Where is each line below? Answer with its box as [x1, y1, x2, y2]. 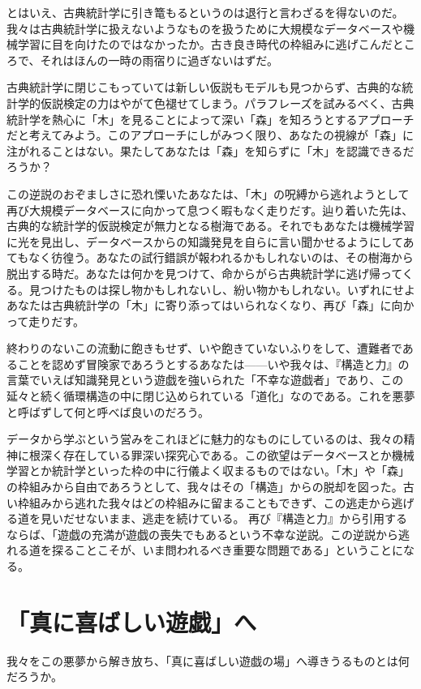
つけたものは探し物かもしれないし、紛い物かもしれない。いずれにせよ [40, 280, 415, 297]
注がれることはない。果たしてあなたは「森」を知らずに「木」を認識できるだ [6, 142, 415, 159]
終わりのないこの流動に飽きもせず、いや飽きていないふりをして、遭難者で [6, 340, 402, 357]
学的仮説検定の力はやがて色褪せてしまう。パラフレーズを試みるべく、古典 [17, 94, 415, 111]
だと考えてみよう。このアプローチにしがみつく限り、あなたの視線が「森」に [6, 126, 414, 143]
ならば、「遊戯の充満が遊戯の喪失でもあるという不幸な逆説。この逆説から [6, 525, 398, 542]
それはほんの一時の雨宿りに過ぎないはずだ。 [40, 51, 278, 68]
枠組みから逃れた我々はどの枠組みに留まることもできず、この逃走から [17, 494, 392, 511]
